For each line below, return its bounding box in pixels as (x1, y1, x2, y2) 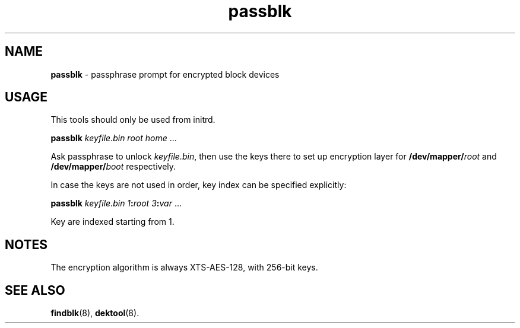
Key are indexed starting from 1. (50, 216, 175, 227)
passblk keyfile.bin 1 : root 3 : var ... (50, 198, 182, 209)
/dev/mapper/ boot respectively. (50, 161, 176, 172)
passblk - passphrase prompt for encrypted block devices (50, 69, 280, 79)
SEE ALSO (5, 282, 65, 298)
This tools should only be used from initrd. (50, 114, 215, 125)
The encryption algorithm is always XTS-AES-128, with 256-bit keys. (50, 262, 318, 273)
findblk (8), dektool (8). (50, 308, 139, 319)
